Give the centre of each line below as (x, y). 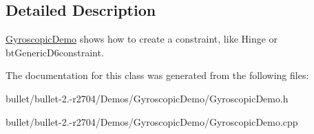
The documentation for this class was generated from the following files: (157, 75)
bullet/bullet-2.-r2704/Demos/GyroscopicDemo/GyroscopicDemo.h (147, 98)
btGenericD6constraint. (55, 52)
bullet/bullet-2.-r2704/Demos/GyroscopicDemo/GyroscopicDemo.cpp (152, 121)
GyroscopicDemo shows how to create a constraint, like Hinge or (142, 39)
